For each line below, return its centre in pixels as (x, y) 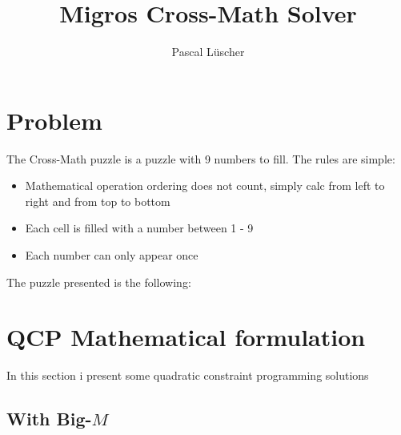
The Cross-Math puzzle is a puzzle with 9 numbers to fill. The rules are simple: (201, 158)
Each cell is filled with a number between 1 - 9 (139, 228)
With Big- (49, 419)
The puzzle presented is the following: (99, 282)
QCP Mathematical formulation (186, 337)
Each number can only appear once (112, 255)
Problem (54, 120)
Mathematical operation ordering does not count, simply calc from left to (205, 185)
